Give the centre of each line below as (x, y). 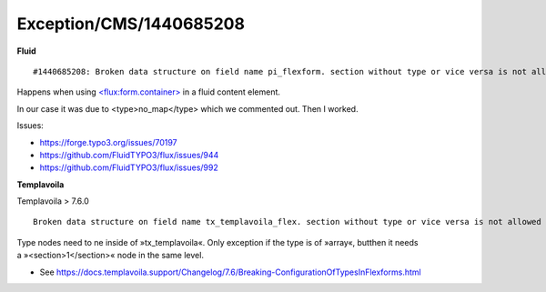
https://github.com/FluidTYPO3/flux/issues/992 (129, 167)
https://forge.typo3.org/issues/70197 (108, 142)
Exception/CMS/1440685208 (131, 24)
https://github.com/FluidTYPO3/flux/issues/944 (129, 155)
